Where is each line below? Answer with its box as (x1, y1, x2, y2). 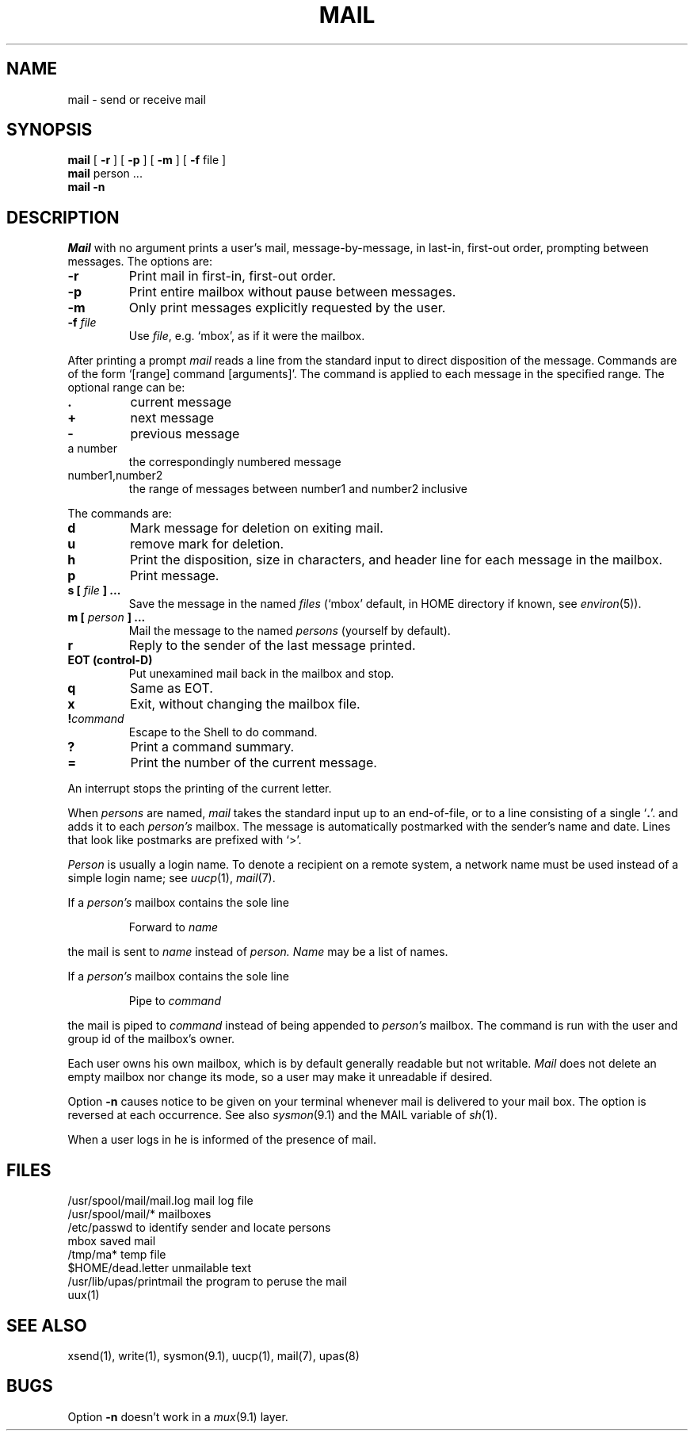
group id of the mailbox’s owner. (67, 1032, 235, 1046)
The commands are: (67, 506, 172, 521)
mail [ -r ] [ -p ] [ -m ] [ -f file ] (67, 153, 227, 167)
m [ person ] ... (67, 610, 146, 625)
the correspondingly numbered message (128, 455, 341, 469)
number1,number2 (67, 468, 163, 483)
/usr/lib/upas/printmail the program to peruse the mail (67, 1275, 347, 1289)
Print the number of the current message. (130, 755, 377, 771)
